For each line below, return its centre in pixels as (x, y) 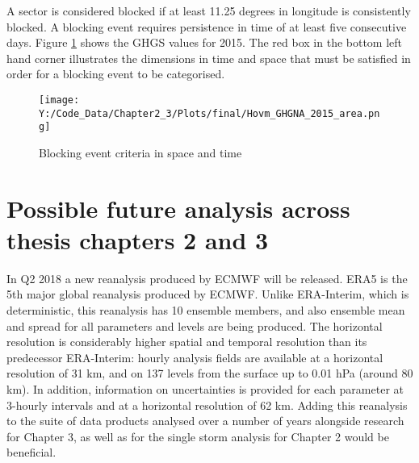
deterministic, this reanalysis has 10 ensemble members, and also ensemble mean (206, 310)
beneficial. (31, 452)
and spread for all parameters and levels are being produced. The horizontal (195, 325)
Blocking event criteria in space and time (140, 152)
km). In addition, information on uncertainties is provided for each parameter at (205, 389)
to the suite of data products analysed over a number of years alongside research (205, 421)
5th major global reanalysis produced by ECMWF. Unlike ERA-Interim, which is (208, 294)
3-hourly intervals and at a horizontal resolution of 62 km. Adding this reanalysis (207, 405)
